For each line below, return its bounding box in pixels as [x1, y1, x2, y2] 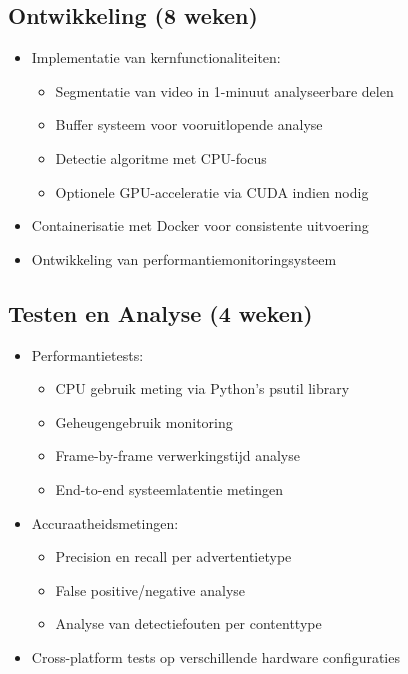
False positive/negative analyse [55, 579, 246, 600]
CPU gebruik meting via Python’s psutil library [55, 378, 350, 399]
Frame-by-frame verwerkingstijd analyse [55, 445, 300, 466]
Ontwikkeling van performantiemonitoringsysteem [31, 248, 337, 269]
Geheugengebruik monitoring [55, 411, 233, 432]
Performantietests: [31, 344, 144, 365]
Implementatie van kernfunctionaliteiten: [31, 47, 281, 68]
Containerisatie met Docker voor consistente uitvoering [31, 215, 369, 236]
